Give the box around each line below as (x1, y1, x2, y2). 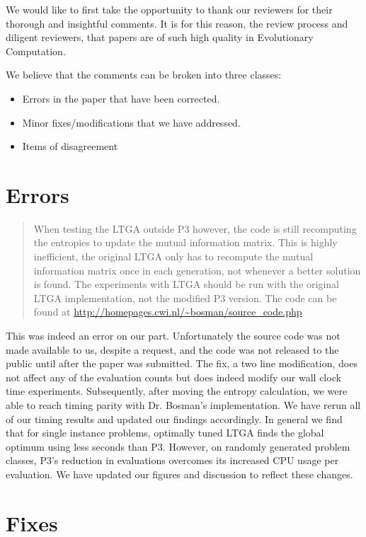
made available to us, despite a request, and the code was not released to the (6, 342, 339, 357)
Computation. (6, 43, 66, 58)
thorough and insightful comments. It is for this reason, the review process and (6, 16, 348, 30)
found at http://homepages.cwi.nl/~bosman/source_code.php (33, 304, 302, 319)
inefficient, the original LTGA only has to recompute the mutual (33, 249, 314, 264)
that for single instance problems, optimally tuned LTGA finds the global (6, 425, 324, 440)
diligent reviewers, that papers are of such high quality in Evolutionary (6, 30, 314, 45)
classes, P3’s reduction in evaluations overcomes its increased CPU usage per (6, 453, 339, 468)
